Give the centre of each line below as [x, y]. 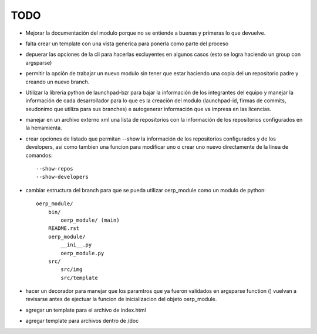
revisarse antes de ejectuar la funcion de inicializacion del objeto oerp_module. [121, 299]
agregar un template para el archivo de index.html [86, 310]
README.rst [64, 228]
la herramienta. [44, 128]
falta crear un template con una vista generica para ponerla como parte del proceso [127, 44]
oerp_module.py [82, 253]
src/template [79, 278]
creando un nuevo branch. [58, 82]
